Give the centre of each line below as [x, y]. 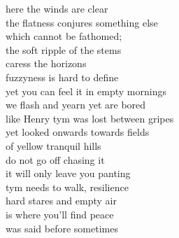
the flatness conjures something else [82, 22]
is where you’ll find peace [60, 214]
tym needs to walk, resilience [67, 187]
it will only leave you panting [68, 173]
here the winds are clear [57, 8]
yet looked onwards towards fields [78, 132]
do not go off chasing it [55, 159]
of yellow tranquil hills [53, 145]
